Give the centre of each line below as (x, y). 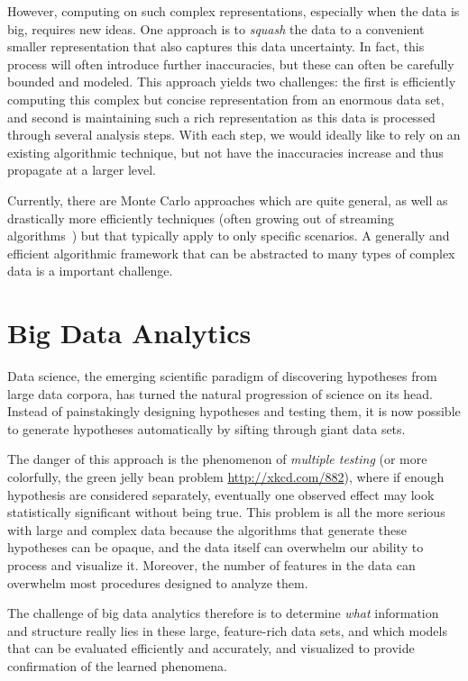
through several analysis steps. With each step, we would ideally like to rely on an (234, 135)
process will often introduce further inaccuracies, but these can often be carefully (231, 64)
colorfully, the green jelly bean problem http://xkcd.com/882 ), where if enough (226, 477)
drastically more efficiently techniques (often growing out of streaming (201, 218)
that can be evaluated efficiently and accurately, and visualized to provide (211, 648)
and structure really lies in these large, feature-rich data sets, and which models (227, 630)
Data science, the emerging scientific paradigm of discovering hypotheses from (222, 376)
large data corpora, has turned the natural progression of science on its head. (220, 393)
